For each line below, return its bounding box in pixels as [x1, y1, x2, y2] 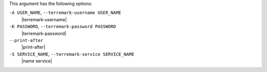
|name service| [21, 58, 52, 64]
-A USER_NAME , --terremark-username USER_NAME [9, 10, 122, 16]
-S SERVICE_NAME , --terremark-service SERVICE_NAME [9, 51, 134, 57]
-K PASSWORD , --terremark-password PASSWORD [9, 24, 116, 30]
